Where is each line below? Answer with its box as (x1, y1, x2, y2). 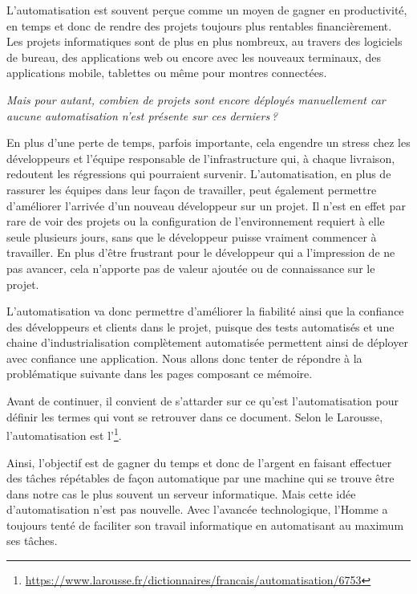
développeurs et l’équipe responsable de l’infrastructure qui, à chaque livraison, (6, 149, 395, 166)
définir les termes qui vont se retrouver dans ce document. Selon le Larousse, (6, 408, 383, 425)
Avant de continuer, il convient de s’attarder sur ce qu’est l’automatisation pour (6, 393, 399, 409)
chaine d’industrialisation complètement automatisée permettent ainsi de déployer (6, 334, 408, 351)
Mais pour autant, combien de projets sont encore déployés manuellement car (6, 91, 386, 108)
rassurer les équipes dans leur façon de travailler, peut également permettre (6, 181, 377, 197)
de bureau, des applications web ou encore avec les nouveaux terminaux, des (6, 48, 382, 65)
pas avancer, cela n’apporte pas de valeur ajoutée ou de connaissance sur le (6, 259, 375, 276)
